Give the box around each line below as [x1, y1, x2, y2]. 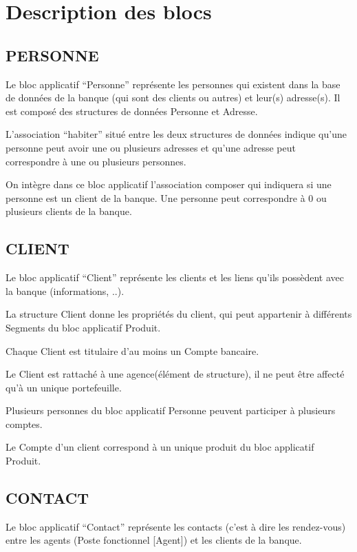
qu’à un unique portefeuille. [6, 380, 122, 394]
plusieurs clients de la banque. [6, 204, 132, 218]
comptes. [6, 416, 43, 431]
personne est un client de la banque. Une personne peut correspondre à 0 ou [6, 190, 327, 205]
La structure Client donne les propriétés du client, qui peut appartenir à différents [6, 307, 352, 321]
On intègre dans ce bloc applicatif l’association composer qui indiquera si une [6, 177, 332, 192]
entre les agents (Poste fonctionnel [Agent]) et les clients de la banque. [6, 533, 302, 547]
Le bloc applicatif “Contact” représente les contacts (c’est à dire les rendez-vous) [6, 519, 346, 533]
